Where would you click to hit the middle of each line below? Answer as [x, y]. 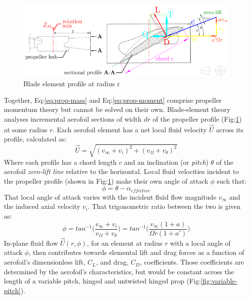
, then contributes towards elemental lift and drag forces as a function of [136, 252]
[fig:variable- [219, 281]
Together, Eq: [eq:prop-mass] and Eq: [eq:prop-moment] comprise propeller [113, 100]
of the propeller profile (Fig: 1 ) [197, 119]
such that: [232, 181]
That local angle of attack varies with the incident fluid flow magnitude [110, 197]
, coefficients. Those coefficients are [192, 262]
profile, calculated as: [35, 139]
